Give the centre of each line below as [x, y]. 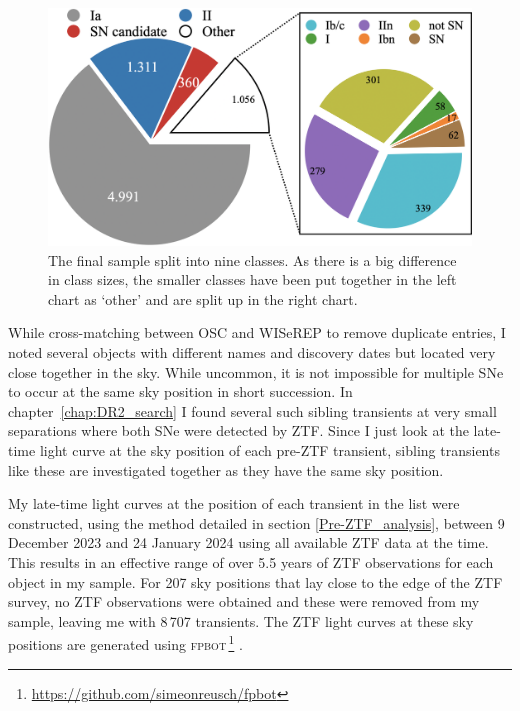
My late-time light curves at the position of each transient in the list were [234, 503]
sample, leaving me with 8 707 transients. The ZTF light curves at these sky [241, 620]
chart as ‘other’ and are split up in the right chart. [203, 298]
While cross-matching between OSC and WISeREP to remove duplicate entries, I [257, 332]
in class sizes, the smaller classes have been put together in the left [252, 279]
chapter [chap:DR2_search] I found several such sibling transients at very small [252, 410]
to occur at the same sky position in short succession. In [180, 391]
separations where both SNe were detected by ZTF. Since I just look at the [238, 430]
